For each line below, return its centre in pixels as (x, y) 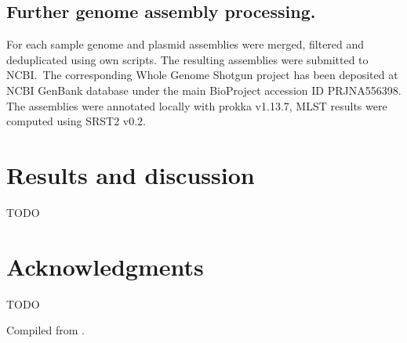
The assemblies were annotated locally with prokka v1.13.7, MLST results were (197, 105)
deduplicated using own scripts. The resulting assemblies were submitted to (187, 59)
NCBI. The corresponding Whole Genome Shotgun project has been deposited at (202, 75)
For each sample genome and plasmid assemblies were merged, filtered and (185, 44)
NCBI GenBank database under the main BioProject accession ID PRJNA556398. (204, 90)
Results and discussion (131, 174)
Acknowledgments (105, 266)
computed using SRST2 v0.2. (76, 121)
